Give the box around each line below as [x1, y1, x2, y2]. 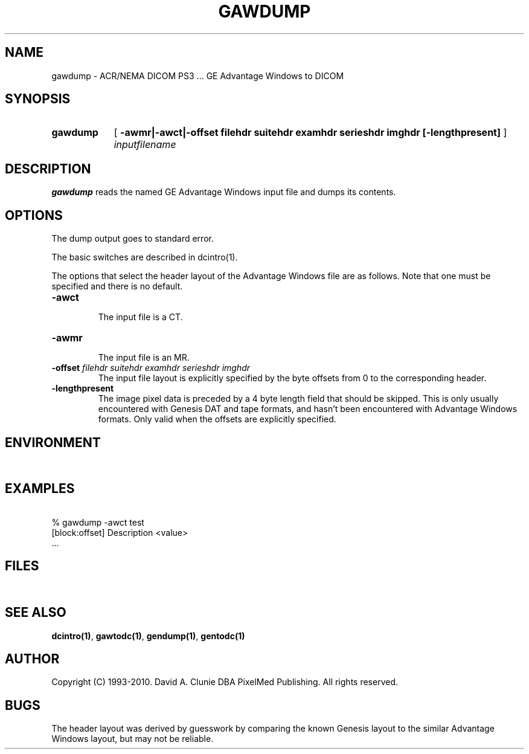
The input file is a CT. [98, 312, 183, 323]
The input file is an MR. [98, 352, 190, 363]
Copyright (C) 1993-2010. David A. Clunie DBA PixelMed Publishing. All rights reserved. [51, 677, 399, 688]
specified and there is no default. [51, 281, 183, 292]
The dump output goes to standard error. [51, 233, 214, 244]
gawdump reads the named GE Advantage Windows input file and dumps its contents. [51, 187, 396, 198]
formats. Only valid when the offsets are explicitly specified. [98, 414, 336, 425]
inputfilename [114, 138, 176, 151]
